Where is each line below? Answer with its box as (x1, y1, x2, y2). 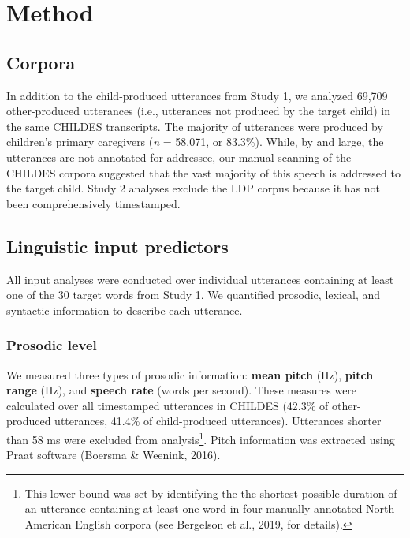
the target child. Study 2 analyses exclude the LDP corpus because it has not (6, 180, 380, 196)
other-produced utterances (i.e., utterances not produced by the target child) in (6, 103, 390, 119)
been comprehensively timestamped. (6, 195, 181, 211)
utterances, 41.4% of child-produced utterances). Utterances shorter (54, 413, 382, 429)
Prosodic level (6, 335, 97, 355)
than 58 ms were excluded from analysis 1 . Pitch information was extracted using (6, 428, 395, 447)
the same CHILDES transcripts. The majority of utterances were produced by (6, 118, 383, 134)
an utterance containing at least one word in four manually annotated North (24, 500, 395, 517)
